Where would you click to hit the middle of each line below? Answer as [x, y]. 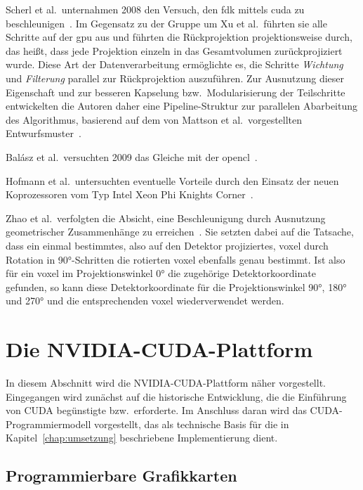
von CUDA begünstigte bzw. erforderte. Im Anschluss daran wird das [156, 410]
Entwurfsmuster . [44, 133]
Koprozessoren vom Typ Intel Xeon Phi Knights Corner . [130, 194]
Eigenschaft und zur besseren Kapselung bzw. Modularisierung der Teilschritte [176, 92]
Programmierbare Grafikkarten [121, 476]
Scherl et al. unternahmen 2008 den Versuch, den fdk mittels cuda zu [155, 9]
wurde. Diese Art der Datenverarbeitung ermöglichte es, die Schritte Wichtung [174, 64]
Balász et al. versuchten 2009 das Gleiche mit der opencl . [132, 156]
